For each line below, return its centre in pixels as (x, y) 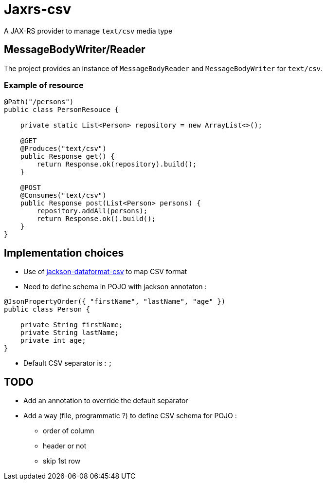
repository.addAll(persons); (92, 211)
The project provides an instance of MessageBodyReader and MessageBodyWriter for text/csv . (163, 68)
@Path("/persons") (39, 102)
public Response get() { (67, 157)
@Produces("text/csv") (63, 149)
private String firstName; (72, 325)
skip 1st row (62, 461)
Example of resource (44, 85)
